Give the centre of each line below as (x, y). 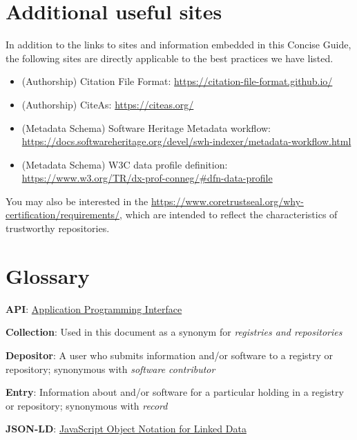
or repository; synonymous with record (87, 405)
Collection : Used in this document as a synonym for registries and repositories (174, 332)
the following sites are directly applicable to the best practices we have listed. (170, 58)
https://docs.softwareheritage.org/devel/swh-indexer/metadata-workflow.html (186, 141)
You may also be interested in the (77, 201)
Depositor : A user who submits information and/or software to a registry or (170, 355)
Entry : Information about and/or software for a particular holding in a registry (175, 392)
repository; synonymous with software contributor (110, 369)
